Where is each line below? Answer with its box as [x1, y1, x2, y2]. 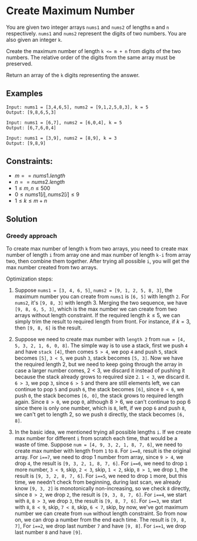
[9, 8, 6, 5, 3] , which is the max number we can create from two [14, 305, 178, 313]
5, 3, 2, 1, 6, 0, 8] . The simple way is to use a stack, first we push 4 [14, 342, 188, 349]
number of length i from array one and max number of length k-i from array [6, 252, 191, 259]
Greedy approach [6, 232, 58, 240]
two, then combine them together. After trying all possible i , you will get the [6, 258, 190, 265]
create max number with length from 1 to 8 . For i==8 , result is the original [14, 447, 191, 454]
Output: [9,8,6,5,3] [6, 109, 57, 116]
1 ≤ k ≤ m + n [14, 197, 48, 204]
